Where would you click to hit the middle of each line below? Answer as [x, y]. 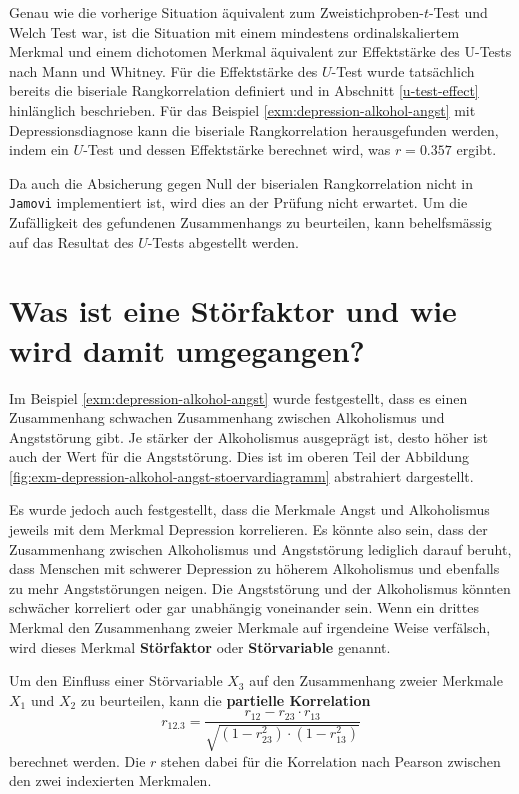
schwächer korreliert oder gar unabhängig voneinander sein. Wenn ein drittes [244, 607]
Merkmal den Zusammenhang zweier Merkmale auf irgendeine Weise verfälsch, [250, 627]
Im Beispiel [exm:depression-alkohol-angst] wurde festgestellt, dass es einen [238, 397]
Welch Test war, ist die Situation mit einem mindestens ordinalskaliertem [234, 31]
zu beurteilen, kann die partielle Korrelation [225, 699]
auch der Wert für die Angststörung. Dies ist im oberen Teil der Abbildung [239, 456]
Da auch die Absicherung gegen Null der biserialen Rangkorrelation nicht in [241, 182]
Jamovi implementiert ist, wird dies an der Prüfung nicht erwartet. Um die [238, 202]
